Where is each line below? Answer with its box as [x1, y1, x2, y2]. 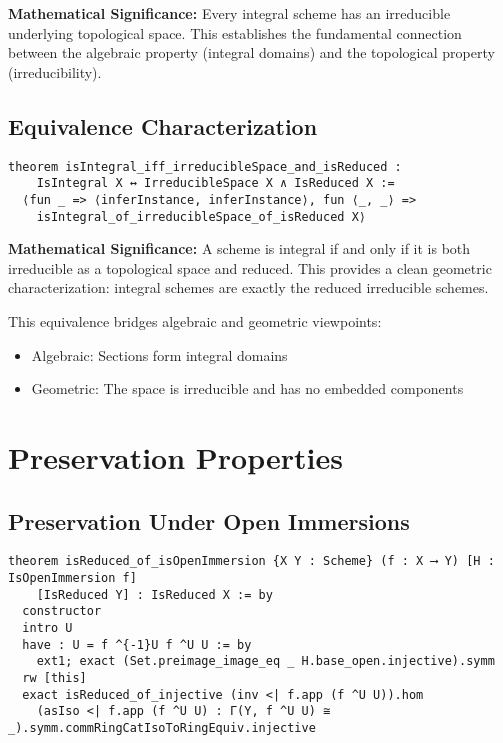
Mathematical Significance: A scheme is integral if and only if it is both [8, 238, 471, 259]
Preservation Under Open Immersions [8, 505, 410, 536]
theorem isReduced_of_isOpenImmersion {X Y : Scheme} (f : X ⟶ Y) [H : [8, 554, 495, 569]
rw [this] [22, 670, 87, 685]
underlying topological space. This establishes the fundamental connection [8, 22, 462, 43]
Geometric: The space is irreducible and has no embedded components [31, 378, 464, 399]
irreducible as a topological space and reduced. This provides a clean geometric [8, 257, 492, 278]
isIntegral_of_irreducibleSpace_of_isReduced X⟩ [36, 209, 366, 224]
